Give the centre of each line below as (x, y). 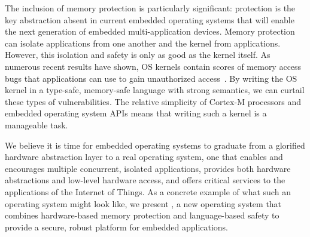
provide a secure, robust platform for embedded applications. (117, 227)
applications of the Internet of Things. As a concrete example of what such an (148, 191)
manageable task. (37, 124)
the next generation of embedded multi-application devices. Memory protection (150, 31)
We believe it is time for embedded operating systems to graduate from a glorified (155, 145)
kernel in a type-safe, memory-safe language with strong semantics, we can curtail (155, 90)
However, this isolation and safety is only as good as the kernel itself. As (138, 55)
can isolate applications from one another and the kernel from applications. (143, 43)
